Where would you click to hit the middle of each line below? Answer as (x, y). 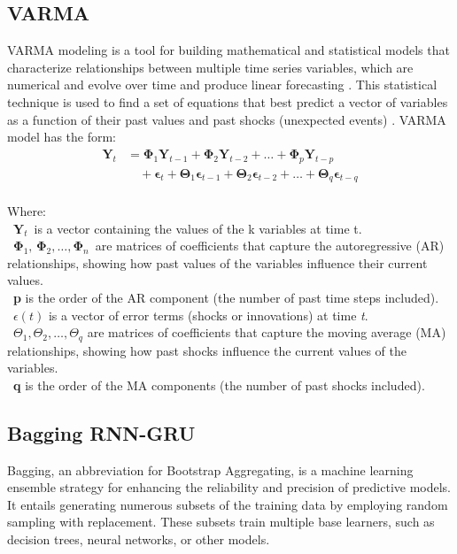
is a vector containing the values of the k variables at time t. (198, 228)
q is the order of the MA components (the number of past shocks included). (219, 385)
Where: (27, 211)
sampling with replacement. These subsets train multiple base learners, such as (221, 522)
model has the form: (62, 137)
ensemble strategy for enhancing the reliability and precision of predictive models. (229, 487)
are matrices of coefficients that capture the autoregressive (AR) (270, 246)
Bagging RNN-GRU (101, 432)
